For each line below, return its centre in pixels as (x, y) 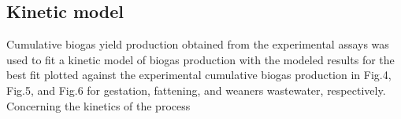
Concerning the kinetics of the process (98, 105)
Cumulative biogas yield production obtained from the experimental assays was (198, 44)
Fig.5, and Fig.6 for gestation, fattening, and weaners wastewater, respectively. (196, 90)
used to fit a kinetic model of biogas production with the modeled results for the (200, 59)
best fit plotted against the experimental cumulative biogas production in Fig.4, (199, 75)
